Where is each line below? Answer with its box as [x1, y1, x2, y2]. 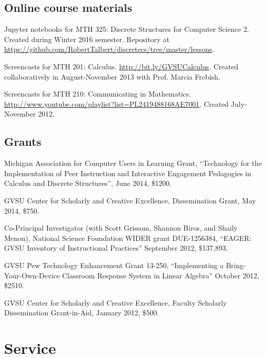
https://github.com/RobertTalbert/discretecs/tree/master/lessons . [4, 44, 214, 54]
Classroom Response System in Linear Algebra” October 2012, [62, 270, 259, 280]
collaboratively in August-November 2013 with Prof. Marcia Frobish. [4, 71, 220, 82]
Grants [4, 134, 42, 149]
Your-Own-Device [4, 270, 60, 280]
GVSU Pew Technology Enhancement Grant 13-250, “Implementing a [4, 259, 224, 270]
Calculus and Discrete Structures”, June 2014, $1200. [4, 178, 172, 189]
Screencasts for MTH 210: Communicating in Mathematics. [4, 88, 191, 99]
